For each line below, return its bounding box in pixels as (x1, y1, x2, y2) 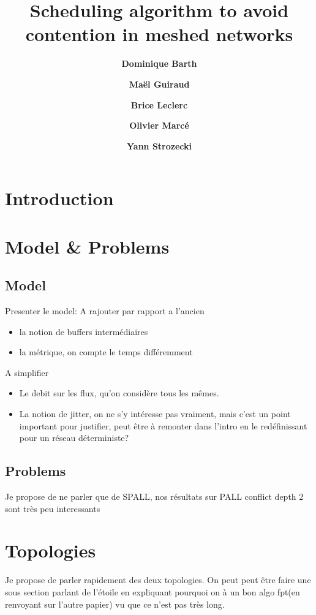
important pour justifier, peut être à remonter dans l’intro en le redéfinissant (19, 419, 307, 432)
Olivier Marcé (129, 119, 189, 132)
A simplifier (5, 366, 49, 379)
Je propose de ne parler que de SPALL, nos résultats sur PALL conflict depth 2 (5, 490, 304, 502)
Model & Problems (5, 233, 170, 258)
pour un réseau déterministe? (19, 431, 129, 444)
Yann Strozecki (127, 139, 192, 152)
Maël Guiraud (129, 77, 190, 90)
